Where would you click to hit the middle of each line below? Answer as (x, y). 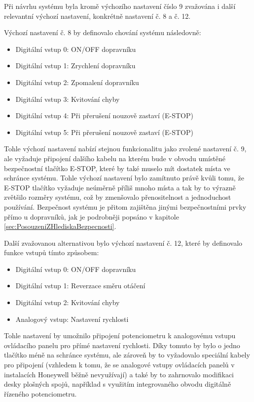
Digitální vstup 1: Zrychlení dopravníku (75, 66)
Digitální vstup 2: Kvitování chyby (68, 302)
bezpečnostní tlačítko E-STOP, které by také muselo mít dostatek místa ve (117, 168)
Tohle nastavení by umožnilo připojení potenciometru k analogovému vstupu (120, 335)
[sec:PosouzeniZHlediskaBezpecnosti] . (60, 226)
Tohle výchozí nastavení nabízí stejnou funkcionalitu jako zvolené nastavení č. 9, (125, 149)
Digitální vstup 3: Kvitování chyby (68, 99)
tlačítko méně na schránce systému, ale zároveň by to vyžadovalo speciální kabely (127, 355)
